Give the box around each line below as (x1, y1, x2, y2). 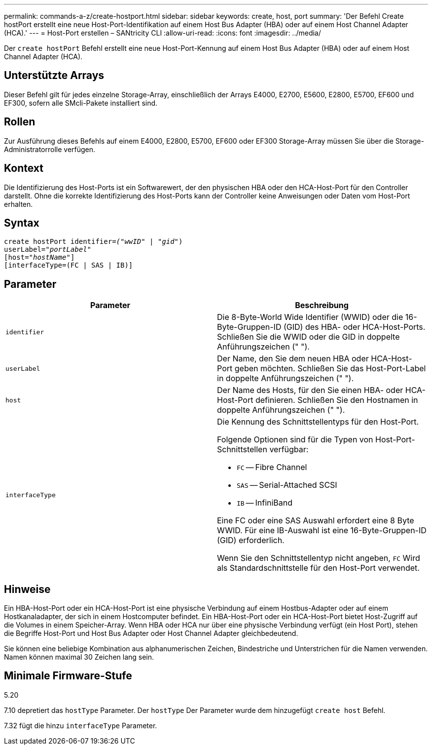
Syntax (4, 216, 39, 229)
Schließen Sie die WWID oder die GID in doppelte (217, 332, 400, 342)
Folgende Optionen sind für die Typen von (217, 434, 373, 445)
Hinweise (4, 583, 51, 595)
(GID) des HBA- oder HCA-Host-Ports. (283, 322, 426, 332)
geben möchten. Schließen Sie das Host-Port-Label (234, 363, 426, 374)
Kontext (4, 162, 43, 175)
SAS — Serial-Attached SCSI (237, 480, 337, 490)
